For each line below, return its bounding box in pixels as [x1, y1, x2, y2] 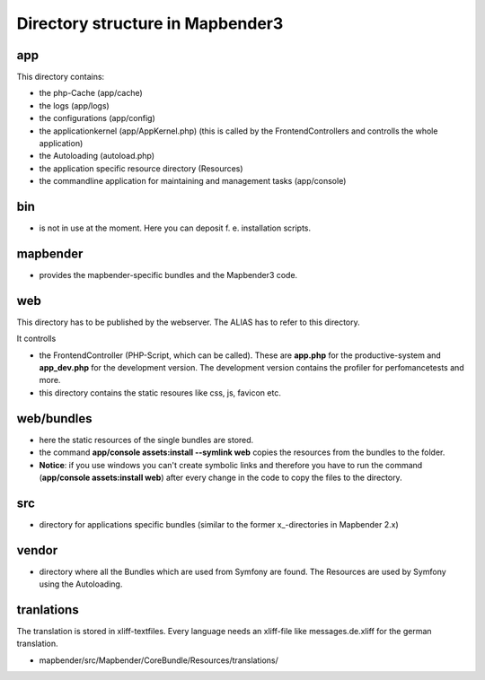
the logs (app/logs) [39, 100, 110, 111]
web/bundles [16, 411, 93, 426]
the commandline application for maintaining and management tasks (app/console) [39, 176, 347, 187]
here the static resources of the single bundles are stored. [39, 434, 254, 445]
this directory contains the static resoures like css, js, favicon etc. [39, 387, 282, 398]
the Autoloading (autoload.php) [39, 151, 155, 161]
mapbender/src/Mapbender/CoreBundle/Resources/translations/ [39, 655, 278, 666]
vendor [16, 543, 58, 558]
